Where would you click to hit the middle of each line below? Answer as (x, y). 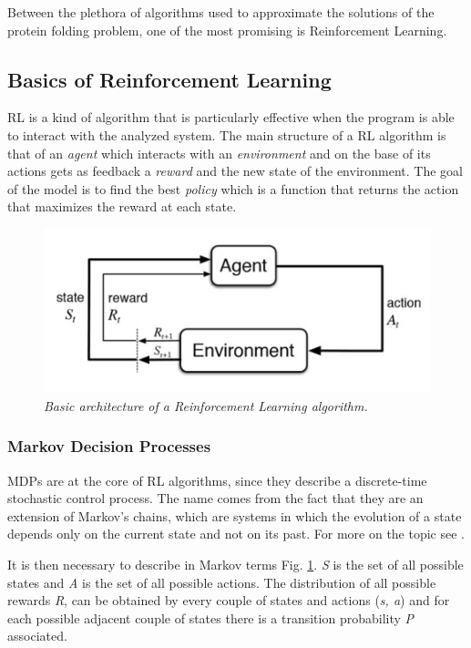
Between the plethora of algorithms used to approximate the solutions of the (221, 12)
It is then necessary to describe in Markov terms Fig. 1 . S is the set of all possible (235, 565)
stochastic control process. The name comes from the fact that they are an (215, 498)
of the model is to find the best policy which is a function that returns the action (233, 188)
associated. (37, 636)
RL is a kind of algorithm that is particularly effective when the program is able (231, 117)
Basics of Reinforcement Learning (169, 79)
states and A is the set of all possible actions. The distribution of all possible (222, 582)
